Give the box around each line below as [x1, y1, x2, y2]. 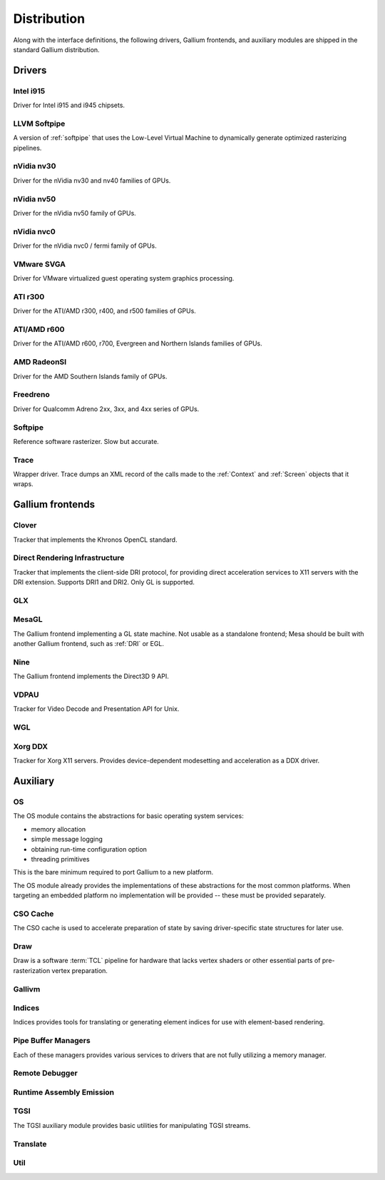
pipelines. [13, 143, 42, 152]
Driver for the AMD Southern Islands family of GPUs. [13, 372, 168, 380]
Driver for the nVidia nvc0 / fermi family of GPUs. [13, 241, 157, 250]
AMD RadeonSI [13, 357, 67, 367]
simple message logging [31, 835, 103, 844]
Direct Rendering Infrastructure [13, 553, 125, 563]
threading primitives [31, 854, 90, 863]
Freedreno [13, 390, 50, 400]
